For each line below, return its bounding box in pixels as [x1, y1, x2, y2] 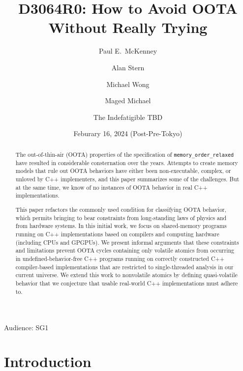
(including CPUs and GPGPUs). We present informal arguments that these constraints [15, 238, 239, 246]
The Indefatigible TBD [93, 112, 163, 122]
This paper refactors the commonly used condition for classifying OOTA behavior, [15, 205, 227, 213]
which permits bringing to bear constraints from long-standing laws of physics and [15, 213, 227, 222]
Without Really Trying [48, 17, 208, 37]
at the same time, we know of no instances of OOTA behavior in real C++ [15, 183, 208, 191]
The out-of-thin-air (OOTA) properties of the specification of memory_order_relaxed [15, 150, 234, 158]
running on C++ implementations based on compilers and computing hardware [15, 229, 219, 238]
